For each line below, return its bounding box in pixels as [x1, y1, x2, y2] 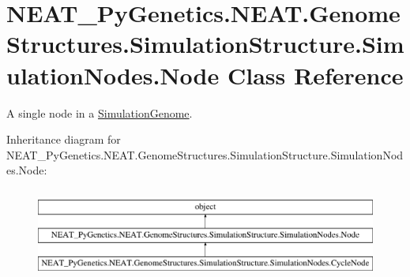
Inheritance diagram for [6, 131, 121, 148]
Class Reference [227, 58, 404, 91]
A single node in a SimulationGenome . [6, 104, 193, 121]
